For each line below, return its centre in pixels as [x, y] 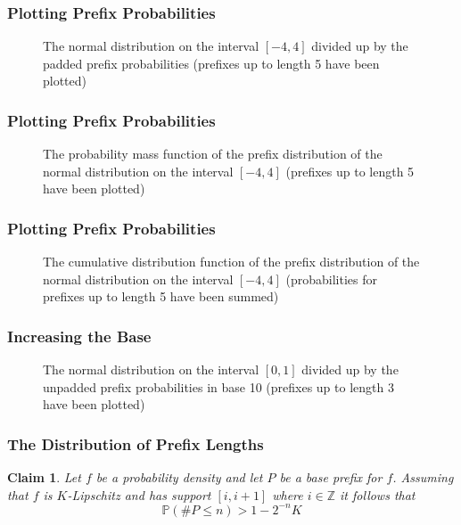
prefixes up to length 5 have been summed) [161, 296]
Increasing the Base [79, 336]
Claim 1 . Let [44, 477]
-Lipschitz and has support [139, 494]
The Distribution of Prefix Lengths [136, 443]
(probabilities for [331, 279]
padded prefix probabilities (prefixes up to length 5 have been [211, 63]
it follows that [378, 494]
